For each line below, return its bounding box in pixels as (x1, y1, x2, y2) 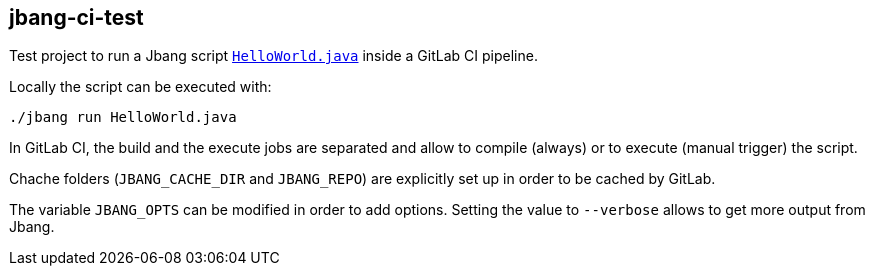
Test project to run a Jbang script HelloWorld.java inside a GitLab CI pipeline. (9, 47, 538, 65)
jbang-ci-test (9, 5, 144, 30)
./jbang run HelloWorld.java (9, 109, 237, 126)
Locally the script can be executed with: (9, 78, 272, 96)
